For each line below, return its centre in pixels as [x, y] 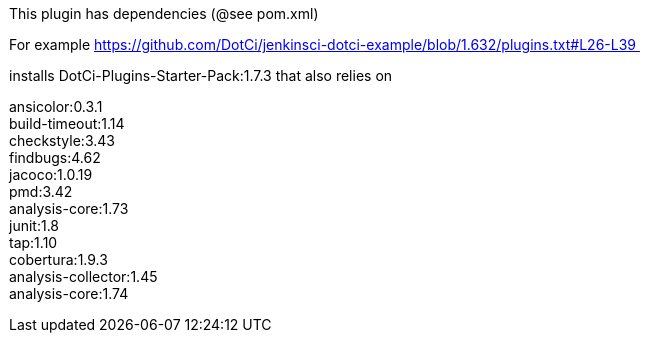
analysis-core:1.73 [69, 208]
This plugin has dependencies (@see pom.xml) [164, 13]
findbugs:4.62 [55, 157]
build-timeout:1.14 [67, 123]
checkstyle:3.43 [62, 140]
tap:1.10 [33, 242]
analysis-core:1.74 [69, 293]
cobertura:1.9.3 [58, 259]
